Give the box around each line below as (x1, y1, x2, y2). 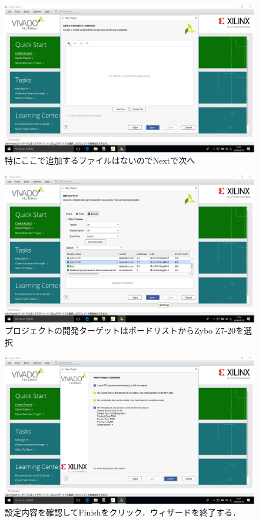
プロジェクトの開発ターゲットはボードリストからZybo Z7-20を (5, 324, 244, 337)
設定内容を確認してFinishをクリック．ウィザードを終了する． (5, 505, 241, 518)
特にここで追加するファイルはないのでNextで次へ (5, 154, 195, 167)
